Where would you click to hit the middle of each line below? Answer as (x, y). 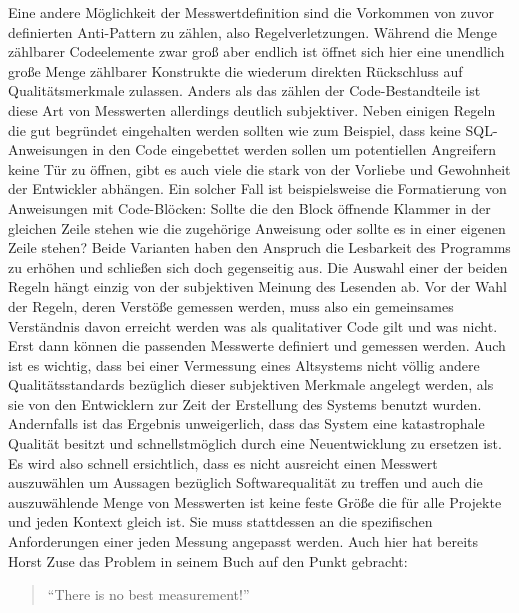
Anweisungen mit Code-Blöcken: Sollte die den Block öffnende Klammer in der (249, 207)
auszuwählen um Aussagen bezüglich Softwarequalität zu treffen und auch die (245, 482)
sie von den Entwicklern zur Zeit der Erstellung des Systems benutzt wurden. (245, 403)
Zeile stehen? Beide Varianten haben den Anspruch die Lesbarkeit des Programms (259, 247)
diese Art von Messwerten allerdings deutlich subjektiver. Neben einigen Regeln (252, 109)
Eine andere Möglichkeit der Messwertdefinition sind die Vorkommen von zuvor (251, 12)
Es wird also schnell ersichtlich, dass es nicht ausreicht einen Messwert (223, 462)
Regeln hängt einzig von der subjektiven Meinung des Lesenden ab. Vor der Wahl (257, 286)
